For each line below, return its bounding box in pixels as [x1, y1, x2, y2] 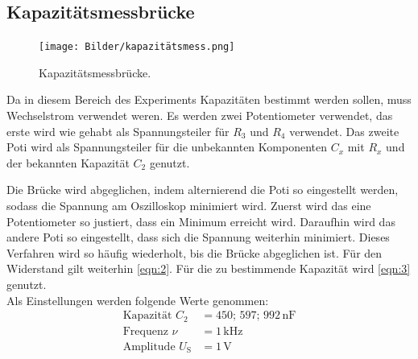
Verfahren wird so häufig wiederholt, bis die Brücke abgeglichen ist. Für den [6, 244, 383, 261]
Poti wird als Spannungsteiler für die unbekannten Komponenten [6, 138, 327, 155]
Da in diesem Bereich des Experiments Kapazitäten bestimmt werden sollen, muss [6, 91, 412, 108]
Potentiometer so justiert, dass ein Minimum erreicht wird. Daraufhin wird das [6, 213, 395, 229]
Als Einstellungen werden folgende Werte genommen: [6, 291, 269, 308]
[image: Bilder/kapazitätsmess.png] [39, 41, 235, 53]
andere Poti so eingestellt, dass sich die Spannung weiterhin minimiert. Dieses [6, 229, 390, 246]
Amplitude [122, 340, 176, 353]
